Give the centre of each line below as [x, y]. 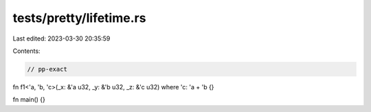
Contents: [26, 51]
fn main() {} [29, 100]
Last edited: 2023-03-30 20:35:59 [61, 38]
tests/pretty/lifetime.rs [79, 18]
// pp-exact [47, 69]
